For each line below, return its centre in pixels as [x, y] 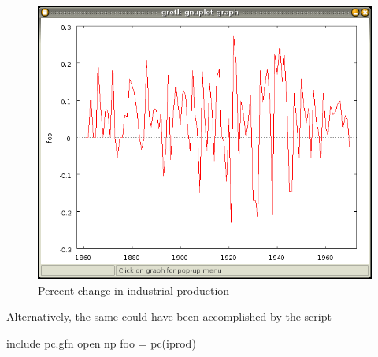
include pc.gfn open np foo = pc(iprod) [101, 342]
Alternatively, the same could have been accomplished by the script [169, 316]
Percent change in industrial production [134, 290]
